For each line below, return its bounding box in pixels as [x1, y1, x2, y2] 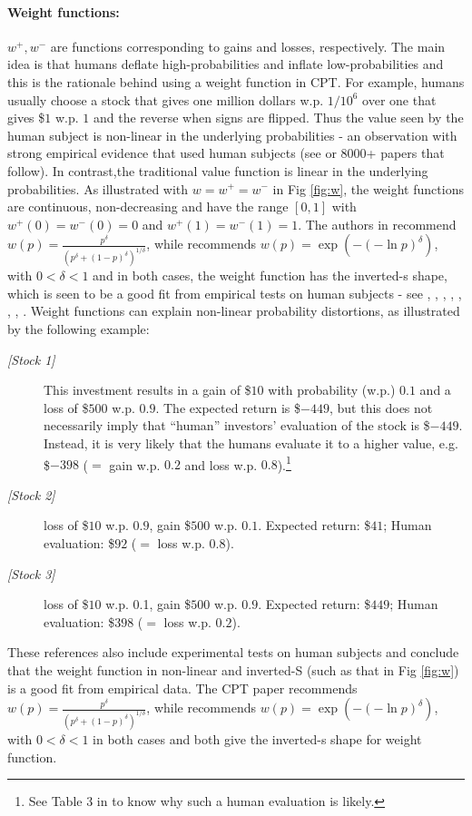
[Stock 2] [7, 485, 55, 504]
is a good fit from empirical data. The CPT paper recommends [7, 678, 358, 697]
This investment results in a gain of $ [44, 380, 251, 399]
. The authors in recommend [298, 214, 457, 233]
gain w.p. [109, 455, 161, 474]
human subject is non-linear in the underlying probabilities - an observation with [7, 125, 457, 144]
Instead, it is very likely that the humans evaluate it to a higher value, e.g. [44, 433, 458, 452]
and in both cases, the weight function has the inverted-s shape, [93, 266, 447, 285]
